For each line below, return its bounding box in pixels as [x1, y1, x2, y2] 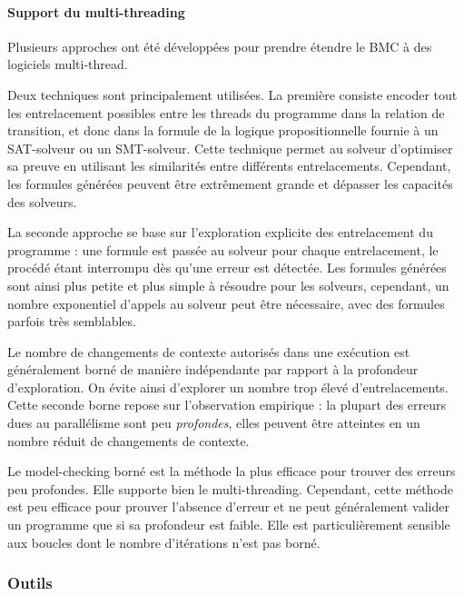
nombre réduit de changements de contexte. [7, 431, 250, 450]
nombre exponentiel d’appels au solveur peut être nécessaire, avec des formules [7, 293, 445, 313]
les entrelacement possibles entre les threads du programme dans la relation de [7, 103, 445, 122]
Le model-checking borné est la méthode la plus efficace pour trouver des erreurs [7, 462, 456, 481]
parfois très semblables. [7, 312, 136, 331]
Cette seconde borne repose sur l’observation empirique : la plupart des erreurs [7, 395, 447, 414]
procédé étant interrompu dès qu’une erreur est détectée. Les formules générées [7, 258, 447, 277]
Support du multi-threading [7, 2, 185, 21]
